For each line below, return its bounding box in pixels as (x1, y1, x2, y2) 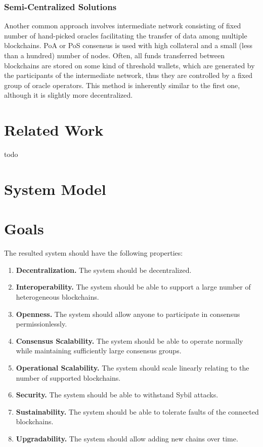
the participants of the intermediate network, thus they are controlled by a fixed (4, 70, 253, 80)
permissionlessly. (16, 318, 67, 329)
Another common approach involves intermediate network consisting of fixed (4, 20, 241, 31)
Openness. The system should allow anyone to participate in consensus (16, 308, 240, 319)
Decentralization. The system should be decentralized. (16, 264, 192, 275)
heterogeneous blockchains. (16, 291, 99, 302)
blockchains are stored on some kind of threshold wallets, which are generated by (4, 60, 255, 70)
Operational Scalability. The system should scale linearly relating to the (16, 362, 249, 373)
